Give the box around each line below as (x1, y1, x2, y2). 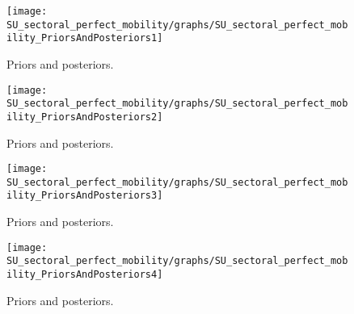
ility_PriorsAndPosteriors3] (6, 190, 163, 202)
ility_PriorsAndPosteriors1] (6, 32, 163, 44)
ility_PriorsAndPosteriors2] (6, 111, 163, 123)
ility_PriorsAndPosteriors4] (6, 269, 163, 280)
